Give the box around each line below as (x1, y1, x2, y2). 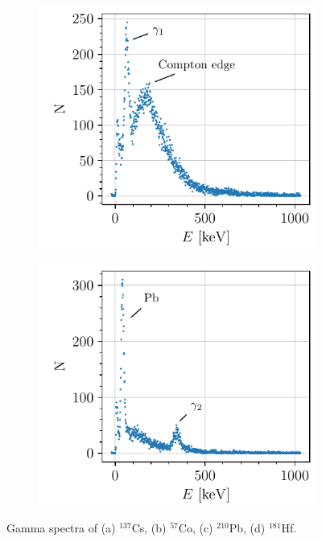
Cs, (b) (131, 519, 167, 536)
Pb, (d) (229, 519, 266, 536)
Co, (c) (178, 519, 213, 536)
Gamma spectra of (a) (6, 519, 116, 536)
